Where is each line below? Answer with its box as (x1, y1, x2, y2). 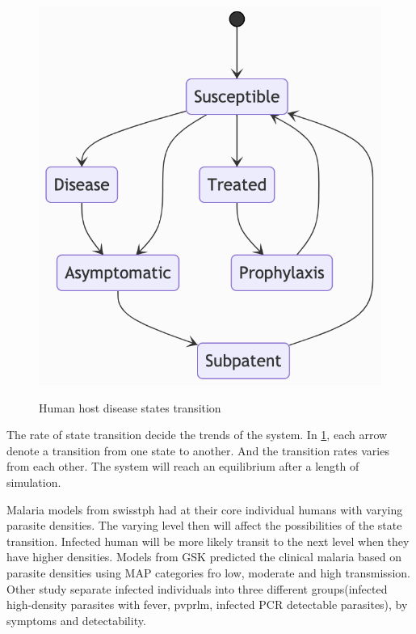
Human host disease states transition (39, 399, 221, 416)
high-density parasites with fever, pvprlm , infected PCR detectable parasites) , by (6, 596, 408, 613)
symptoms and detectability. (6, 611, 146, 628)
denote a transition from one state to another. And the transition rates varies (6, 442, 389, 459)
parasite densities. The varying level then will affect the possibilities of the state (6, 517, 402, 534)
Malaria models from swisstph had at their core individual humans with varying (6, 501, 403, 518)
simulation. (6, 474, 61, 491)
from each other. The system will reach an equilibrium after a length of (6, 458, 359, 475)
